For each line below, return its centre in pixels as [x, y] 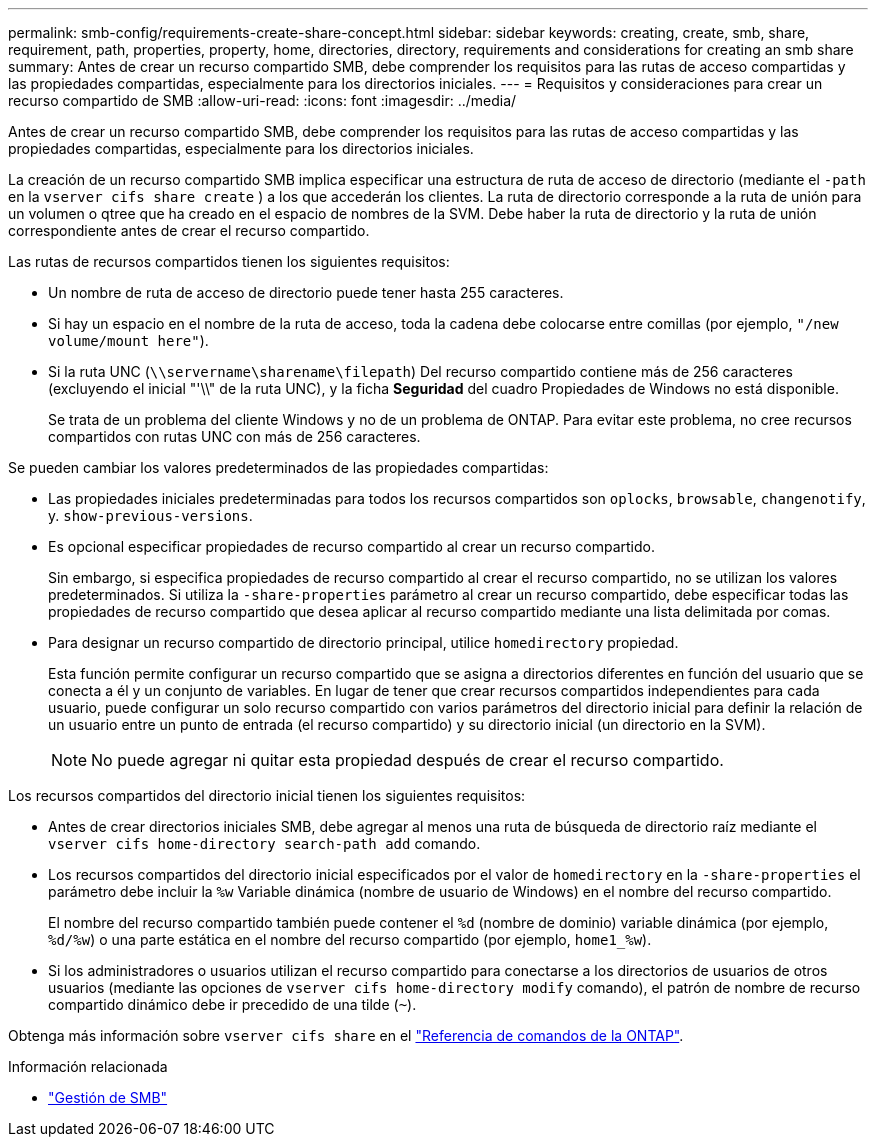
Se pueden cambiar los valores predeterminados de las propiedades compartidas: [278, 467]
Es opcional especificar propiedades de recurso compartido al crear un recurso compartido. [351, 546]
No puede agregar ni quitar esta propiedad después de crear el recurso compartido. [407, 760]
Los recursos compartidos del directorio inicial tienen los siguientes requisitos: [267, 795]
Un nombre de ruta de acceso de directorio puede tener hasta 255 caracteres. [306, 292]
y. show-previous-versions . [150, 515]
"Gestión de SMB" [108, 1097]
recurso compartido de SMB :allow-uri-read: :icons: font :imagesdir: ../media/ [262, 100]
